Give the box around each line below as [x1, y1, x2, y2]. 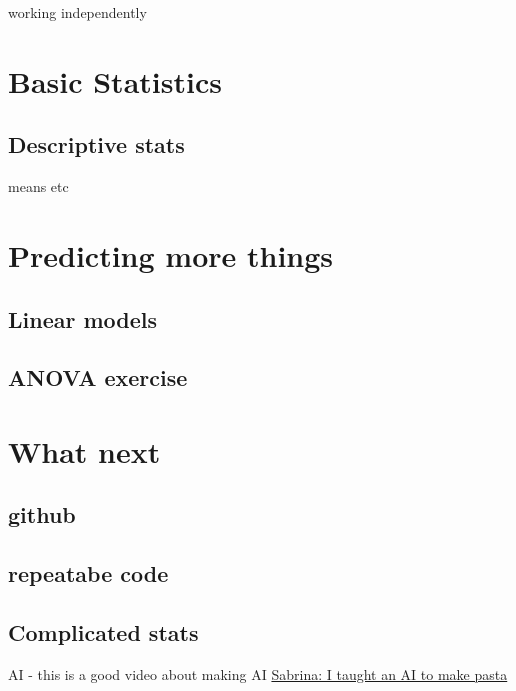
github [8, 499, 76, 530]
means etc [8, 176, 69, 197]
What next [8, 430, 161, 471]
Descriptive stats [8, 129, 185, 160]
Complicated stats [8, 617, 199, 648]
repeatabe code [8, 558, 169, 589]
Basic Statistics [8, 60, 222, 101]
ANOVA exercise [8, 362, 188, 393]
